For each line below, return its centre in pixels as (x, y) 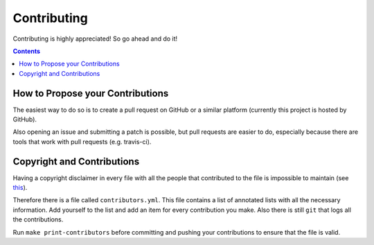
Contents (27, 51)
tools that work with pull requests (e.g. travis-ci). (82, 141)
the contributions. (38, 219)
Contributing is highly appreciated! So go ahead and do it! (95, 39)
